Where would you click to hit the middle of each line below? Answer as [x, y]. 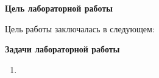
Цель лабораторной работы [59, 8]
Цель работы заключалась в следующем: [80, 28]
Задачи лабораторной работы [62, 49]
